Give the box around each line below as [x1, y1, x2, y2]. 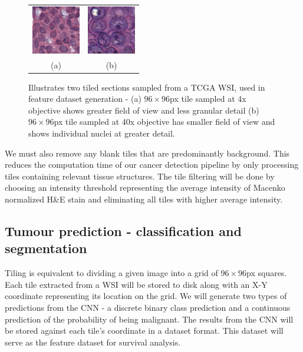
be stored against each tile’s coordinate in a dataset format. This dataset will [5, 324, 284, 337]
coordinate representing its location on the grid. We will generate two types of [5, 290, 287, 302]
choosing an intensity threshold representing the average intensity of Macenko [5, 181, 285, 194]
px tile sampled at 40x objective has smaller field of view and [54, 115, 275, 128]
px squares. [246, 267, 287, 279]
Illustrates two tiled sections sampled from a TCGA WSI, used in [28, 81, 265, 93]
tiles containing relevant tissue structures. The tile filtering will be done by [5, 170, 275, 182]
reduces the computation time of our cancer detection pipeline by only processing [5, 158, 299, 171]
